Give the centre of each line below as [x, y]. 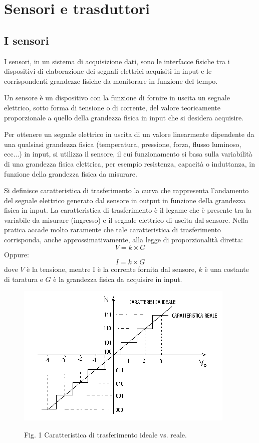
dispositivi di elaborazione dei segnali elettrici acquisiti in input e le [108, 71]
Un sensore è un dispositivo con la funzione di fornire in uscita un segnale [117, 98]
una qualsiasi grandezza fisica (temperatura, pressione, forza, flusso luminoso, [123, 144]
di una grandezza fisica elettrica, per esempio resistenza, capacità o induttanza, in [129, 163]
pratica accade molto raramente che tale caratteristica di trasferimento [112, 230]
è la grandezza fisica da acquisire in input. [118, 279]
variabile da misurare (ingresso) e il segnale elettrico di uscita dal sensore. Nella [126, 219]
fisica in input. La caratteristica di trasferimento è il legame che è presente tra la [128, 210]
